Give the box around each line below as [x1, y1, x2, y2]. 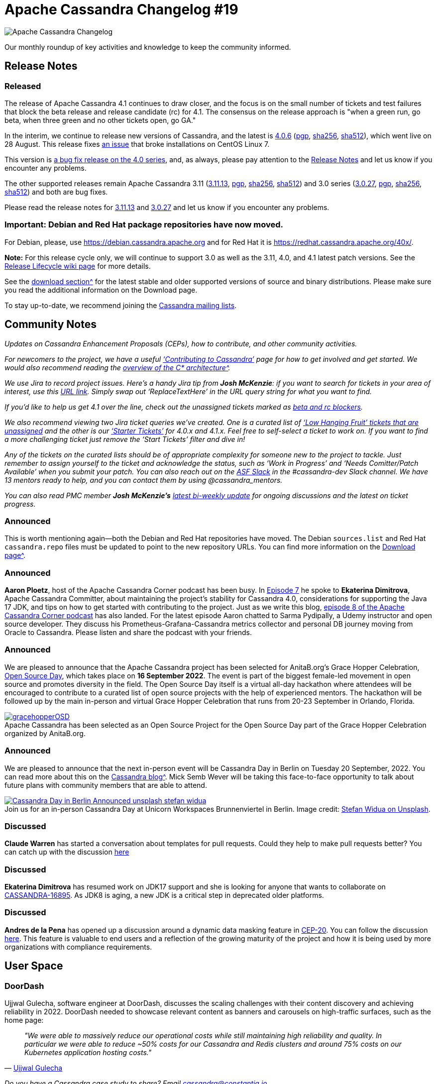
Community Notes [4, 318, 97, 331]
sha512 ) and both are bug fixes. [4, 187, 108, 196]
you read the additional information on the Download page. [4, 285, 198, 294]
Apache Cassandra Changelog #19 [4, 1, 238, 18]
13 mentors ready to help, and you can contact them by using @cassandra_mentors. [4, 475, 283, 484]
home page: [4, 1016, 44, 1025]
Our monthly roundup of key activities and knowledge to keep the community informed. [4, 42, 291, 51]
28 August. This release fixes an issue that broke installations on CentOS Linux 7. [4, 139, 270, 148]
